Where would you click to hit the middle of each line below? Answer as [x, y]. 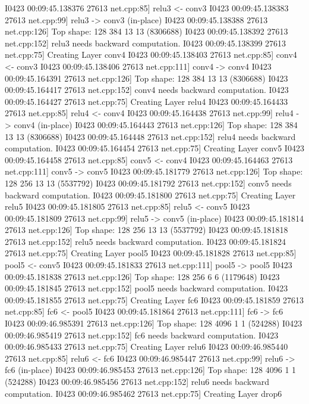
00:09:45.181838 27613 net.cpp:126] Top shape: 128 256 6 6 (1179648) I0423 [142, 276]
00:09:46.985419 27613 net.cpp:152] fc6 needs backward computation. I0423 [142, 335]
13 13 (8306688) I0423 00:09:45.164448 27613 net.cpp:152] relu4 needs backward [150, 136]
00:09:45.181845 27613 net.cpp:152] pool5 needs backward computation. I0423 [146, 288]
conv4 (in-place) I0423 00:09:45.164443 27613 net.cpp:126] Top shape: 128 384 [156, 124]
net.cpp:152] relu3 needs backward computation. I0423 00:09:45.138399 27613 [146, 43]
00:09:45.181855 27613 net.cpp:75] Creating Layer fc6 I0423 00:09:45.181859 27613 [154, 299]
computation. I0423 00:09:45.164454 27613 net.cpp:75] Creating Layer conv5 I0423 [154, 148]
